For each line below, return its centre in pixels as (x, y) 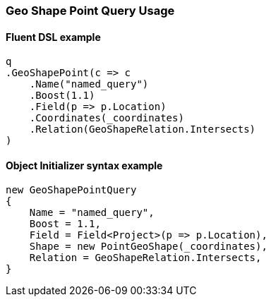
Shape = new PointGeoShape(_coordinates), (148, 247)
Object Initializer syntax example (84, 165)
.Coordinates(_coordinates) (107, 118)
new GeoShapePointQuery (71, 190)
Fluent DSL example (53, 37)
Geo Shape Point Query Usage (90, 11)
